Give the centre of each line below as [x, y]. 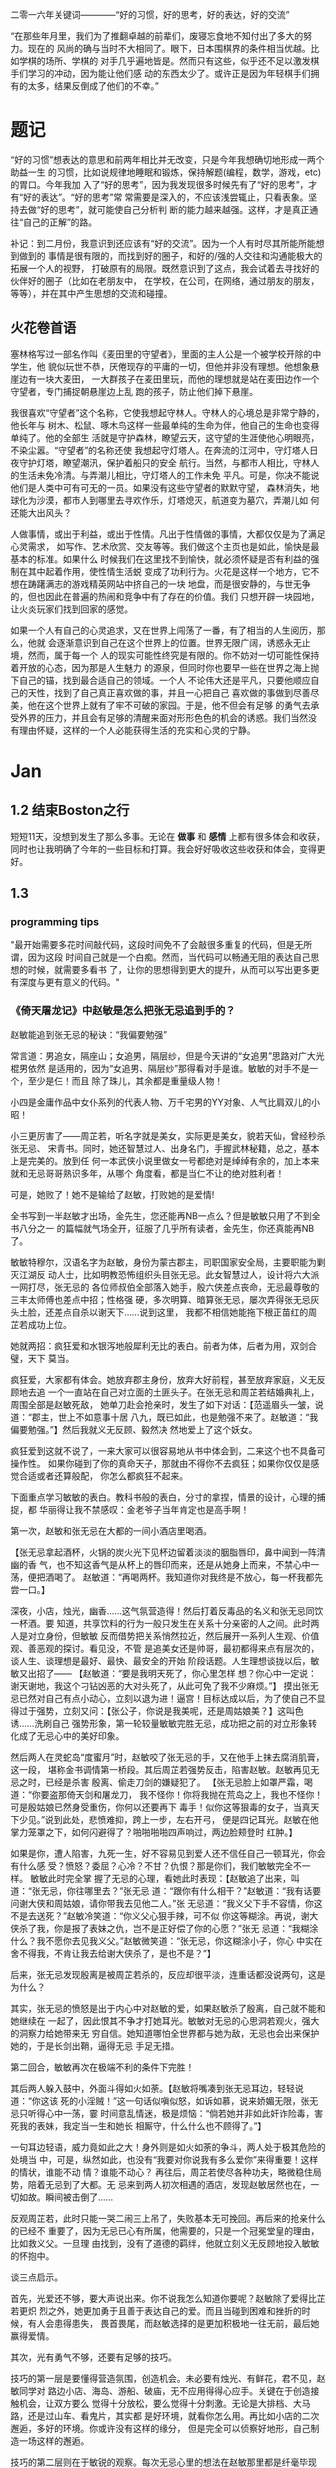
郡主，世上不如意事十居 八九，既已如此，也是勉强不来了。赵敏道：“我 [175, 1417]
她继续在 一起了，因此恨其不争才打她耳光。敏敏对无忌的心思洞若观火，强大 [165, 2020]
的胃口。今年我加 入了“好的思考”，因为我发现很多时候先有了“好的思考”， [159, 184]
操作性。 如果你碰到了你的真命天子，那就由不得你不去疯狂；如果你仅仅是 [160, 1463]
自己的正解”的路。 [60, 222]
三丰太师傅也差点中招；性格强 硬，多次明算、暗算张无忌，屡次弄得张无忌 [160, 1299]
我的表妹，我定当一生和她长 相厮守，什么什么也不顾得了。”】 [142, 2125]
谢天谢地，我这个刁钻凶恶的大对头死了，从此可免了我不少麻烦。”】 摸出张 [160, 1685]
